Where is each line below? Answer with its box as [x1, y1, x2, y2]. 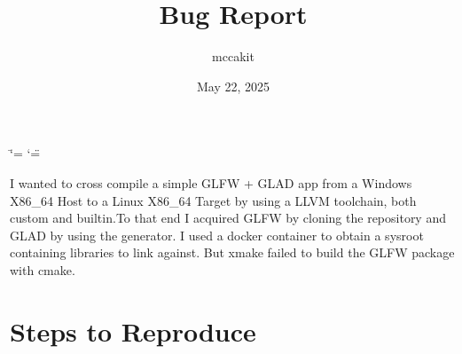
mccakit [212, 47, 254, 66]
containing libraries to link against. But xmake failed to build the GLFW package [10, 243, 455, 262]
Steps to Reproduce [10, 312, 256, 349]
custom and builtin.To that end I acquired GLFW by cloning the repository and [10, 208, 446, 227]
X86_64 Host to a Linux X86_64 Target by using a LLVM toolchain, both [10, 191, 417, 209]
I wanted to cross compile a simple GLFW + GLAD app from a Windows [10, 173, 412, 192]
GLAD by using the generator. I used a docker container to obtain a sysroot [10, 225, 424, 244]
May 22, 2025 [196, 76, 270, 95]
